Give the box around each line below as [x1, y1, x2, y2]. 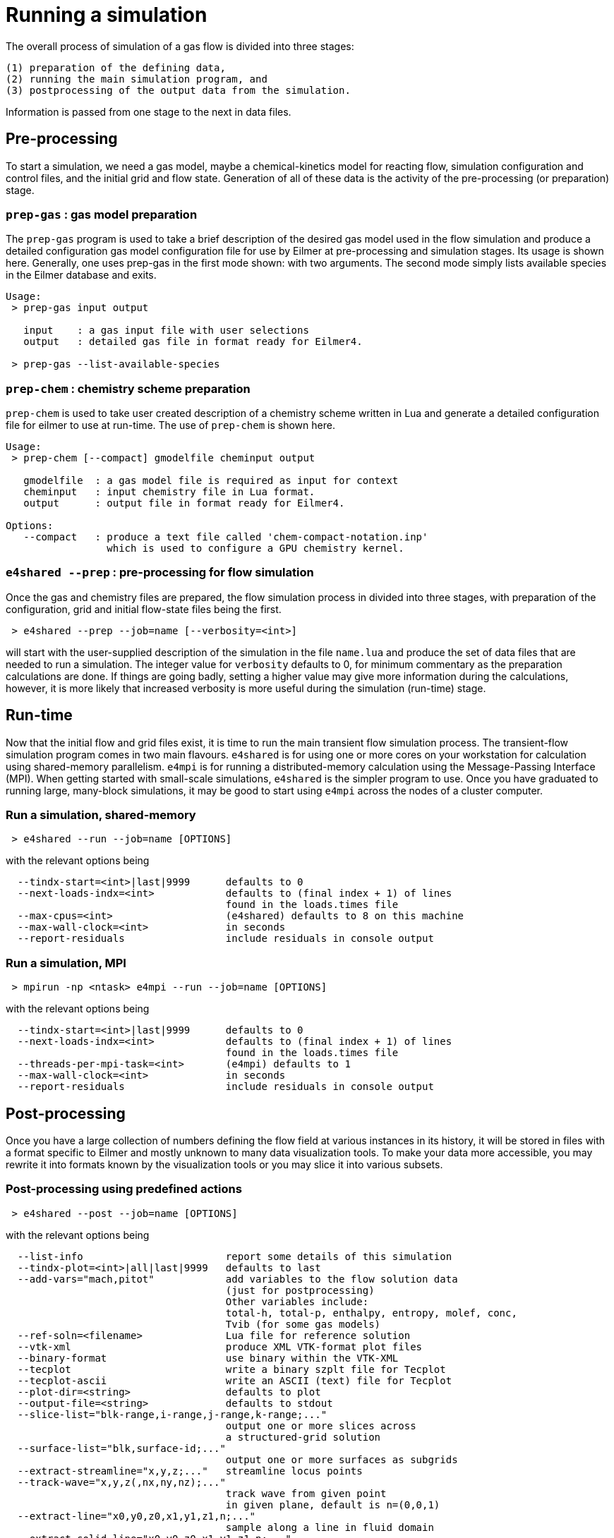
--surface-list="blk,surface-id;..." [17, 1442, 226, 1454]
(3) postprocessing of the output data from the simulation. [6, 84, 351, 96]
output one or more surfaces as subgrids [225, 1453, 458, 1465]
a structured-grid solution [225, 1431, 381, 1443]
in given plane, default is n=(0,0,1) [225, 1498, 440, 1510]
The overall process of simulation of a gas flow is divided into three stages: [6, 40, 354, 52]
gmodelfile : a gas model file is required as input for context [23, 475, 399, 487]
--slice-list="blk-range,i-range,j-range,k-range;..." [17, 1408, 327, 1420]
